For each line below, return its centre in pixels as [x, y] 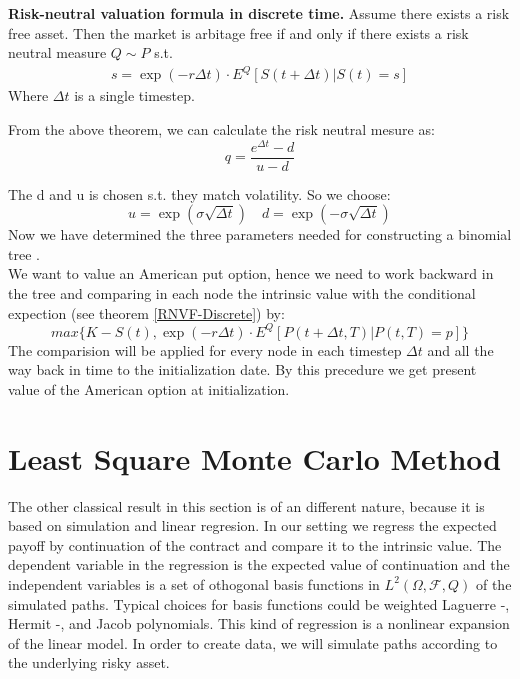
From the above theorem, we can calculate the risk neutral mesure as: [221, 128]
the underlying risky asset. [89, 662]
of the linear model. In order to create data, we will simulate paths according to [253, 642]
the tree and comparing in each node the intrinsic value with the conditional [242, 293]
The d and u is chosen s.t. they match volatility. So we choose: [199, 193]
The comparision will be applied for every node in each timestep [205, 349]
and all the [460, 349]
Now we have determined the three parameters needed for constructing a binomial [260, 234]
